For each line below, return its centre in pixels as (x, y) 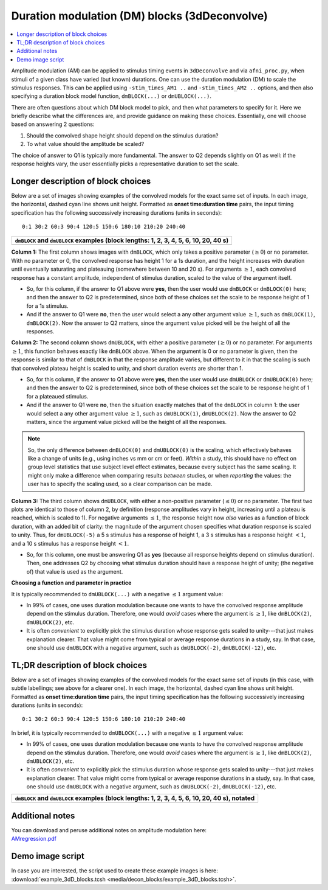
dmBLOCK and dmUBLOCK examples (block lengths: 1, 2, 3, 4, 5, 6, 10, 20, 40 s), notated (135, 798)
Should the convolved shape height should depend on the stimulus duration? (122, 135)
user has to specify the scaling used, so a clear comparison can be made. (120, 484)
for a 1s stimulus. (48, 306)
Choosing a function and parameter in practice (71, 583)
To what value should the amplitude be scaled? (85, 144)
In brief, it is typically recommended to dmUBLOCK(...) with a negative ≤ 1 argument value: (127, 732)
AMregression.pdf (34, 839)
